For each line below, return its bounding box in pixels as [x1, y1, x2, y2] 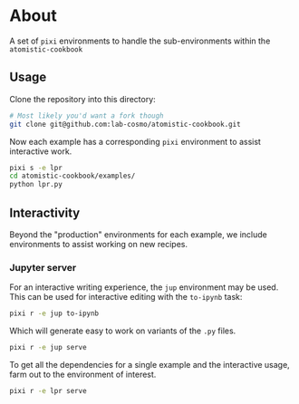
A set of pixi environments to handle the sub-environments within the [9, 35, 271, 46]
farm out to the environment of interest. [9, 369, 157, 380]
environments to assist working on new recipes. [9, 238, 188, 249]
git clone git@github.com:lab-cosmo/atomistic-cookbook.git [9, 120, 242, 129]
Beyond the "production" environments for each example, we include [9, 228, 267, 240]
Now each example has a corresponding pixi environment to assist [9, 136, 261, 147]
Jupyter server [9, 261, 77, 274]
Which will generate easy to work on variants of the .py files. [9, 325, 236, 336]
